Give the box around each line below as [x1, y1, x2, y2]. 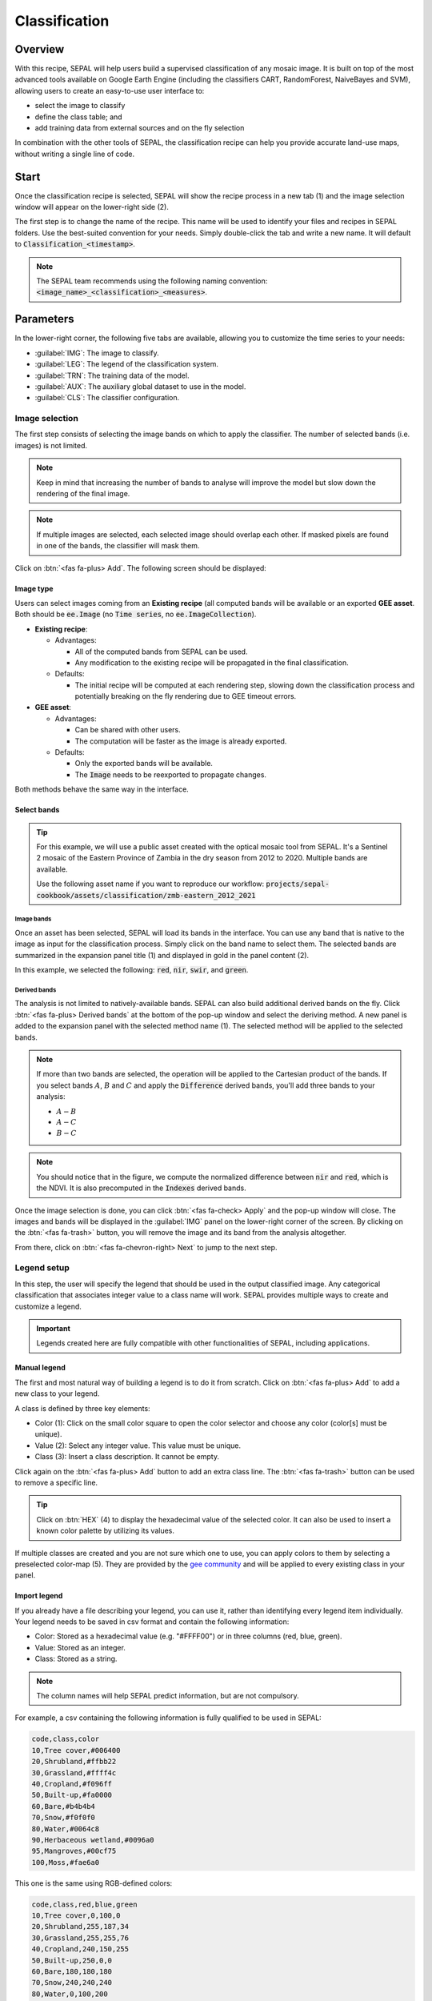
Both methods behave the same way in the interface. [14, 784, 190, 794]
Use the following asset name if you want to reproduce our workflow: [36, 879, 265, 888]
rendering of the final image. [36, 489, 130, 498]
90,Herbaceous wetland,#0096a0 [31, 1835, 155, 1844]
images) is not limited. [14, 440, 88, 450]
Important [36, 1324, 71, 1333]
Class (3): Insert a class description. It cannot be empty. [34, 1452, 220, 1462]
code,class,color [31, 1734, 100, 1744]
